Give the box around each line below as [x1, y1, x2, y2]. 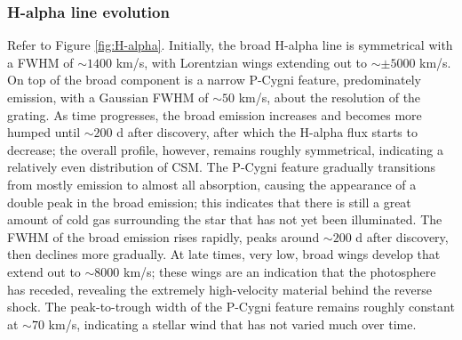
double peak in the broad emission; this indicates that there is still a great [7, 192, 411, 211]
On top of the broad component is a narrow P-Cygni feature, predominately [7, 70, 422, 89]
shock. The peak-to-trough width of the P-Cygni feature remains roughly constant [7, 297, 455, 316]
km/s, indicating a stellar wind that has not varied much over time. [48, 314, 417, 333]
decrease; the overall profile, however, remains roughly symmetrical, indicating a [7, 140, 443, 158]
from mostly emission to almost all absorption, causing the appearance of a [7, 174, 417, 193]
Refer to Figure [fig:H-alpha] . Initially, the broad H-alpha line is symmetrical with [7, 36, 453, 54]
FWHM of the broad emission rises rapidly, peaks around [7, 227, 320, 246]
